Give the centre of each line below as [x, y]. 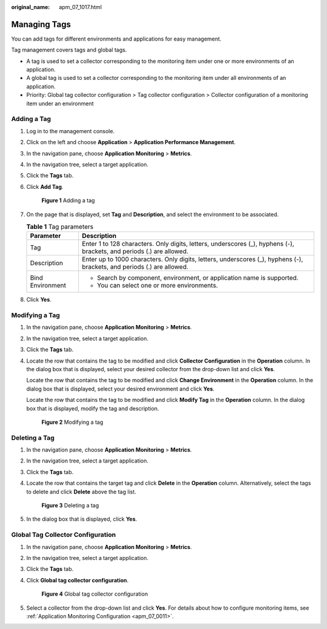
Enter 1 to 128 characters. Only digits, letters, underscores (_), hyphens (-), [188, 244]
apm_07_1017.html [81, 7]
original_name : [31, 7]
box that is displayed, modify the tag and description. [93, 408]
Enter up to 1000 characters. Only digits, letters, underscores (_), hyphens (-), [193, 259]
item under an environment [60, 104]
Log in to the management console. [71, 131]
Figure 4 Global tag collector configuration [95, 594]
